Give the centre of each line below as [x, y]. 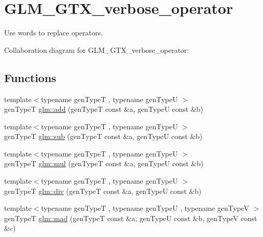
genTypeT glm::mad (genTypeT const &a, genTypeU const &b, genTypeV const [131, 218]
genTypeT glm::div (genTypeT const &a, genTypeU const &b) [103, 191]
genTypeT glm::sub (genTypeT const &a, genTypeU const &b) [103, 136]
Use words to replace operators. [53, 33]
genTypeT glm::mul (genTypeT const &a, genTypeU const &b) [104, 163]
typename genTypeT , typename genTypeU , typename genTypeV [145, 208]
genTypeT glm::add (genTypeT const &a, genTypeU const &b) [104, 109]
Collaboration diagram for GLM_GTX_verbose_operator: [97, 50]
